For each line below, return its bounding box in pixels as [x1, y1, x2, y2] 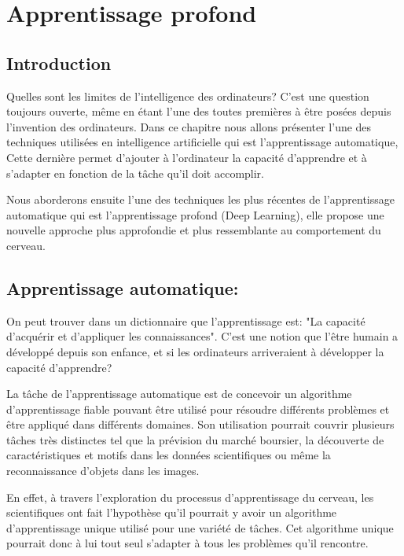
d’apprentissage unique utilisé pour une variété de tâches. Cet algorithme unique [6, 519, 394, 536]
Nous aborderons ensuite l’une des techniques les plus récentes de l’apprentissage [6, 191, 395, 208]
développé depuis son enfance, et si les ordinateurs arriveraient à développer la [6, 343, 384, 359]
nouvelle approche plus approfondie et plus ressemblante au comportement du [6, 222, 381, 238]
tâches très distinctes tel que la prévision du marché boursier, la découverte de [6, 431, 384, 447]
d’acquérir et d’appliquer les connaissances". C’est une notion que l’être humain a [6, 328, 398, 344]
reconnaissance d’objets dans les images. [6, 462, 200, 479]
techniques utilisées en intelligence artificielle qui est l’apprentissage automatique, [6, 134, 398, 150]
